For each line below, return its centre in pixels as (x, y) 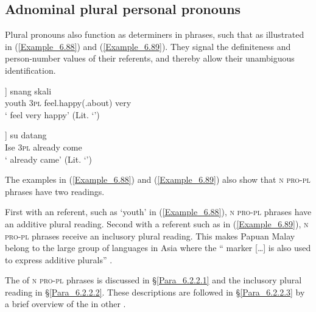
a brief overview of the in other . (65, 304)
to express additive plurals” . (59, 259)
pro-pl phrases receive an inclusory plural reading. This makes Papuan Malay (150, 236)
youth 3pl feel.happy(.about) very (68, 103)
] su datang (26, 135)
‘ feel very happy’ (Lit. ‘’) (52, 114)
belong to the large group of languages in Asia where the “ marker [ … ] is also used (158, 248)
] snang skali (28, 90)
